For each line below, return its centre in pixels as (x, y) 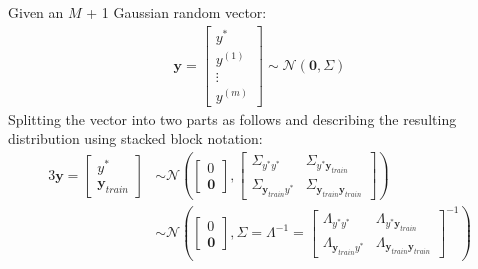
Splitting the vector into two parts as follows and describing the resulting (232, 118)
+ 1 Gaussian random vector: (176, 12)
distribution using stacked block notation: (135, 138)
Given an (36, 12)
